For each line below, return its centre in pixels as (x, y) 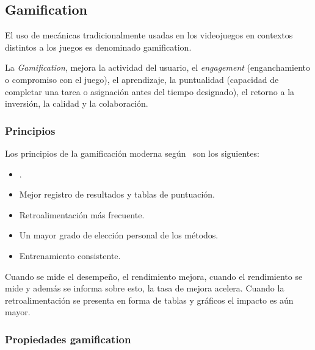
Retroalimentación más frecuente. (82, 214)
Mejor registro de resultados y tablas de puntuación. (117, 194)
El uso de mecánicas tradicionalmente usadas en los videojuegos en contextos (149, 35)
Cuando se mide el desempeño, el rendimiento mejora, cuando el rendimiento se (154, 276)
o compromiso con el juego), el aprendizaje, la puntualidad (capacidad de (142, 79)
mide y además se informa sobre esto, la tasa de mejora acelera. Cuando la (145, 288)
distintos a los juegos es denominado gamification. (98, 47)
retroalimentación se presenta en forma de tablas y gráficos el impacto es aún (149, 300)
